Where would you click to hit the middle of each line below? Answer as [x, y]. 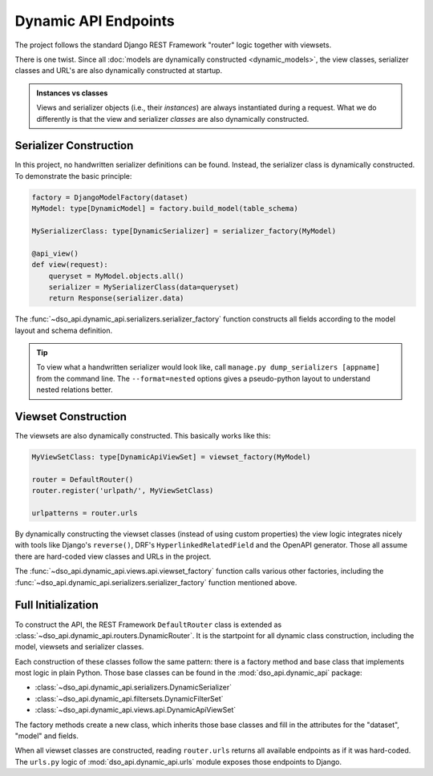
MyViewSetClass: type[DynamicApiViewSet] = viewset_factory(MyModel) [171, 457]
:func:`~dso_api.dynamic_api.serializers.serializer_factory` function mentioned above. [156, 582]
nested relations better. [75, 390]
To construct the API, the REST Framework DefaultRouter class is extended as [148, 624]
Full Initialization [57, 605]
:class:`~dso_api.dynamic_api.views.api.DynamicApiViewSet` [136, 710]
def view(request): [70, 265]
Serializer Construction [74, 145]
